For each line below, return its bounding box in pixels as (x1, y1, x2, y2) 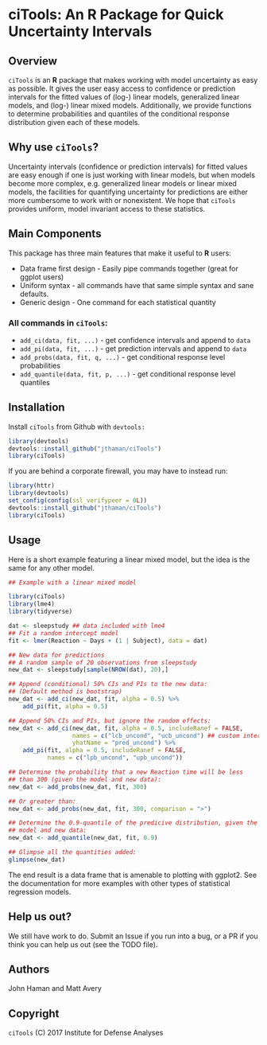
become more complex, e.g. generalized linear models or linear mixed (8, 178, 237, 188)
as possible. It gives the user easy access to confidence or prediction (8, 84, 236, 93)
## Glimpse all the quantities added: (8, 848, 137, 856)
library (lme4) (8, 600, 56, 608)
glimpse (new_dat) (8, 856, 66, 864)
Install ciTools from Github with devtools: (8, 422, 145, 431)
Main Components (8, 227, 102, 240)
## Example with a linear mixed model (8, 579, 137, 587)
